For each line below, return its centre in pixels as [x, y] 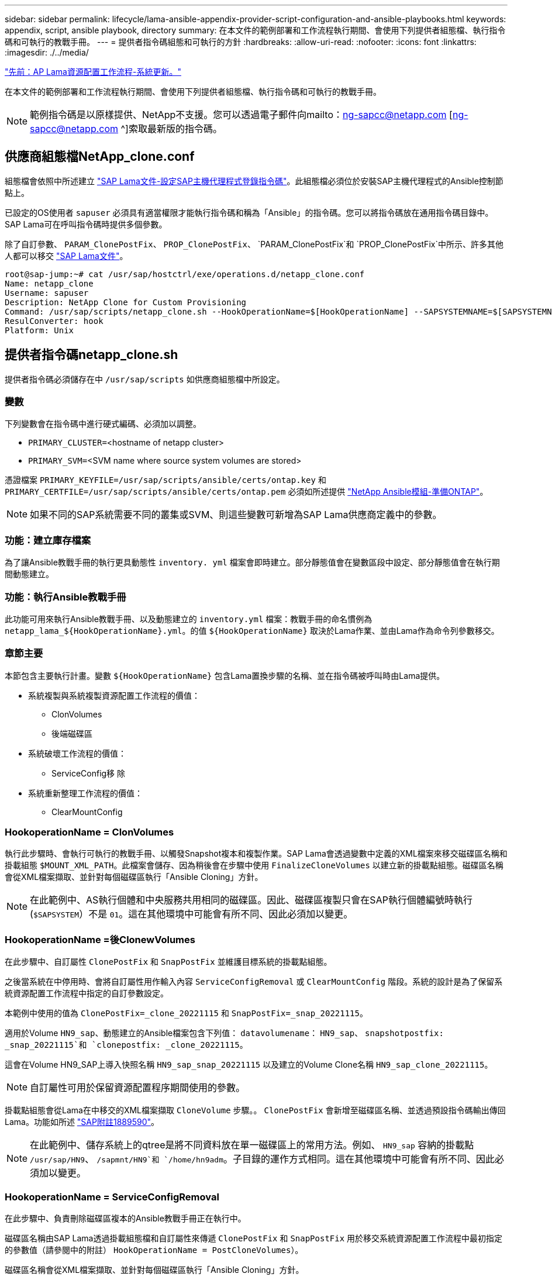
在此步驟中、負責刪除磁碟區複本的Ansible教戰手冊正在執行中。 [125, 1218]
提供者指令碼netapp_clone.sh [92, 355]
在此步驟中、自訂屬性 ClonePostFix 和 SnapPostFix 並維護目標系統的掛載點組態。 [168, 962]
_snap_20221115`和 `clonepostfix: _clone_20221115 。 [126, 1045]
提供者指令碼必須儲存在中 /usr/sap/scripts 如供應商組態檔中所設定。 [145, 379]
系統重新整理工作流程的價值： [85, 793]
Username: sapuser [47, 293]
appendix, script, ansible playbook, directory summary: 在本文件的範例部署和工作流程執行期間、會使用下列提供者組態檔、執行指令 [255, 30]
